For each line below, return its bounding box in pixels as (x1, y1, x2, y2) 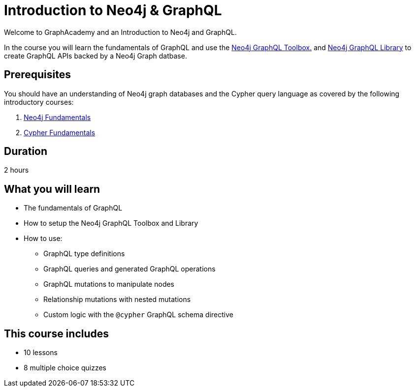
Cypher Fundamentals (24, 128, 96, 137)
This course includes (4, 327, 109, 340)
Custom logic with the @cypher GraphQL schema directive (43, 310, 233, 319)
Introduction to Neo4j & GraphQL (4, 2, 222, 19)
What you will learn (4, 182, 100, 195)
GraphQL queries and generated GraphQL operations (43, 265, 216, 273)
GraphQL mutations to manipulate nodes (43, 280, 174, 289)
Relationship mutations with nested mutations (43, 295, 191, 304)
